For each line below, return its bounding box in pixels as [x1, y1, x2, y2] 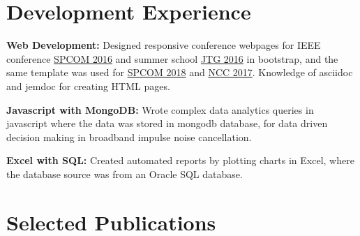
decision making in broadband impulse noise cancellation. [6, 129, 252, 144]
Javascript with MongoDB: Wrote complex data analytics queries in [6, 102, 314, 117]
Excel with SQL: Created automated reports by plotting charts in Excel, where [6, 153, 354, 168]
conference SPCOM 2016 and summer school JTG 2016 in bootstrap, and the [6, 51, 338, 66]
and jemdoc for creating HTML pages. [6, 78, 170, 93]
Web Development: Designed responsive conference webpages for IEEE [6, 38, 321, 52]
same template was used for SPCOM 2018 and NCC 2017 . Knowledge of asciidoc [6, 65, 353, 80]
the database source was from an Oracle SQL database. [6, 166, 243, 181]
